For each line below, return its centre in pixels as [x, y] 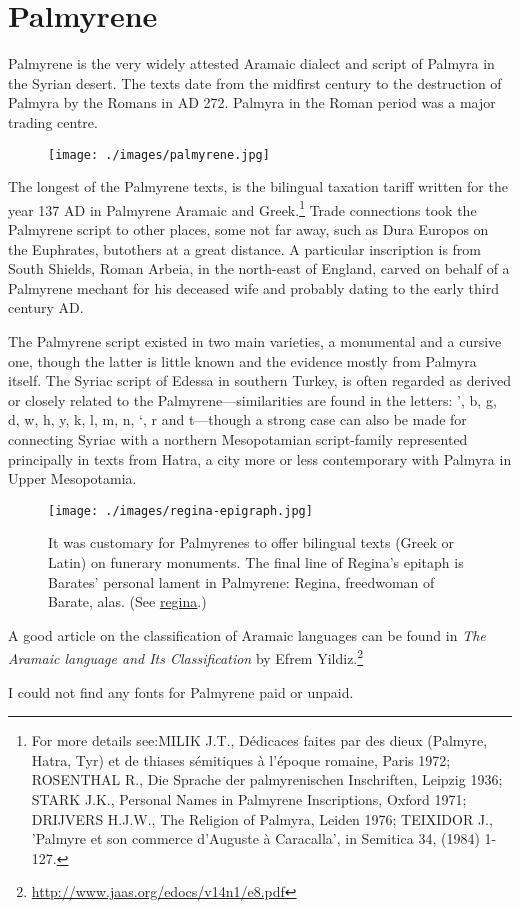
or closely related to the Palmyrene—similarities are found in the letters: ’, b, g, [252, 399]
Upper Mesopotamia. [72, 478]
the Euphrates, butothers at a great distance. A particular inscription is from [245, 248]
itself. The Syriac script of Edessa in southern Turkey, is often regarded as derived [260, 380]
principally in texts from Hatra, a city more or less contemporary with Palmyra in [260, 458]
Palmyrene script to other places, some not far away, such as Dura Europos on [248, 229]
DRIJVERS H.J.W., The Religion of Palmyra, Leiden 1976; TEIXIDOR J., [262, 818]
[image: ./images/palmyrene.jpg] [159, 154]
